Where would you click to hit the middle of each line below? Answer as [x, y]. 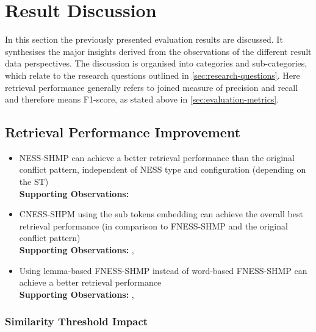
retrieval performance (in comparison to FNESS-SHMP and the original [153, 226]
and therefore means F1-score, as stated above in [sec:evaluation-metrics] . [142, 99]
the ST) [34, 182]
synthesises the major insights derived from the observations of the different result [158, 51]
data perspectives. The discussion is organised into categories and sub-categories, [156, 63]
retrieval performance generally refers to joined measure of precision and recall [152, 87]
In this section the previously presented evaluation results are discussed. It [144, 39]
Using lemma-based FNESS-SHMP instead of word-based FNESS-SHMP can [163, 270]
